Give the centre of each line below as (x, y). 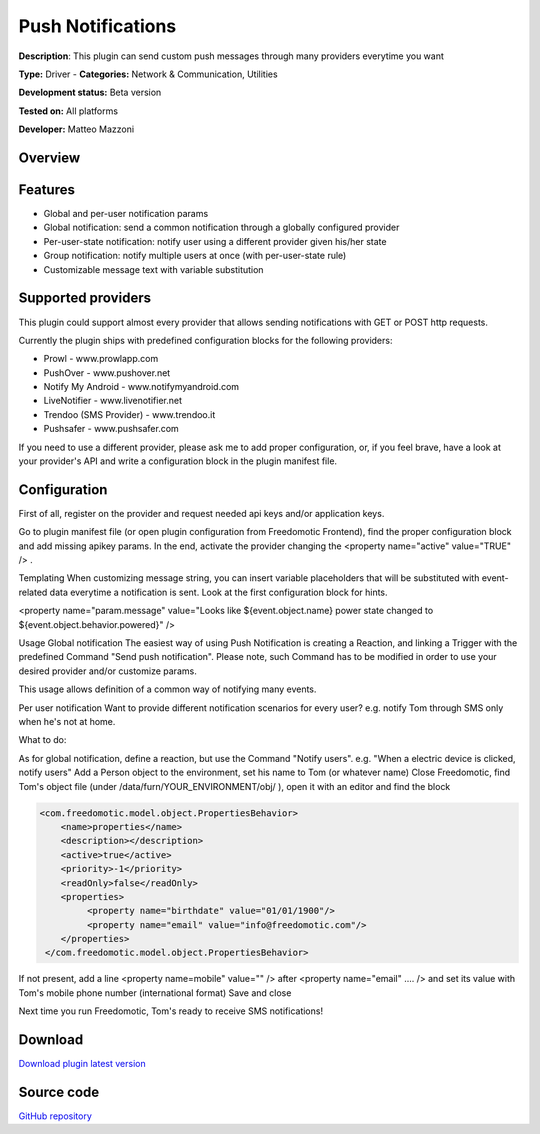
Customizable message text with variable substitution (153, 269)
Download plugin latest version (82, 1064)
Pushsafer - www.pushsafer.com (111, 429)
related (33, 592)
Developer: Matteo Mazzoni (76, 129)
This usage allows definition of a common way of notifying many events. (167, 689)
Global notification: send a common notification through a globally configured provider (221, 227)
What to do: (42, 740)
